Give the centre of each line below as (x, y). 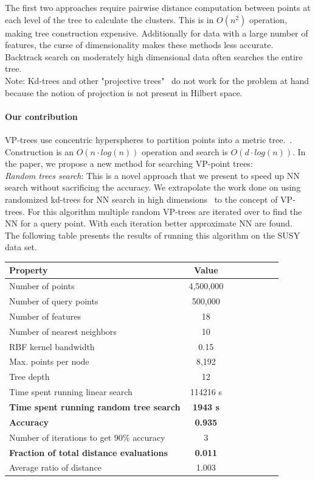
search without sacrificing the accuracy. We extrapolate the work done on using (153, 187)
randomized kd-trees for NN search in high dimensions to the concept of (141, 199)
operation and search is (185, 151)
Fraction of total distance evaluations (88, 452)
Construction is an (39, 151)
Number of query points (54, 301)
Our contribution (41, 116)
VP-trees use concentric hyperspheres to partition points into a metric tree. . (149, 139)
